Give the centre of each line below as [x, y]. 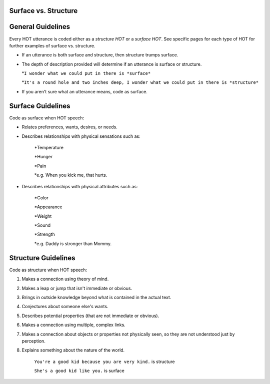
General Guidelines [39, 27]
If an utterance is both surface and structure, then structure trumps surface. [100, 55]
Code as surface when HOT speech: [47, 118]
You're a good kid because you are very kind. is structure [104, 362]
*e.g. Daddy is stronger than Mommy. [73, 243]
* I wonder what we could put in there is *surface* [86, 73]
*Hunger [43, 157]
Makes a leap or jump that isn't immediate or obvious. [77, 288]
